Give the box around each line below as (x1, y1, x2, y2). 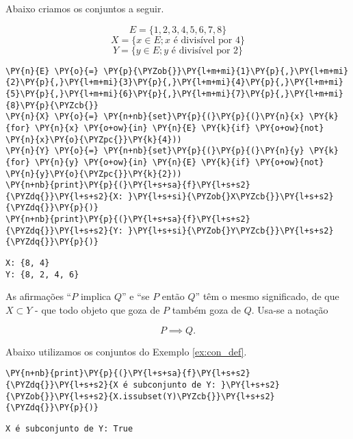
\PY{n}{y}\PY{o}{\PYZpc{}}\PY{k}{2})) (5, 168, 182, 179)
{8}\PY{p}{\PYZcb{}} (5, 100, 99, 110)
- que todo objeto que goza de (35, 303, 160, 316)
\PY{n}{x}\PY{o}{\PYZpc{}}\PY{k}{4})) (5, 134, 182, 145)
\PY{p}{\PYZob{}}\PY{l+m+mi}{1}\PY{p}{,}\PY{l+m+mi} (103, 66, 349, 76)
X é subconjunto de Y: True (5, 423, 133, 434)
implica (80, 289, 112, 303)
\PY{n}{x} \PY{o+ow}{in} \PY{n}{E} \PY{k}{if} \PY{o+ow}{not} (34, 123, 324, 133)
